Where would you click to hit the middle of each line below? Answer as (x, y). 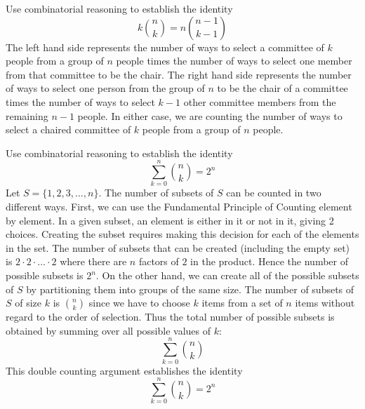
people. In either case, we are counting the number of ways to (210, 115)
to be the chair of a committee (283, 88)
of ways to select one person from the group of (105, 88)
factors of (159, 261)
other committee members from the (260, 101)
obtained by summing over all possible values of (108, 330)
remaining (27, 115)
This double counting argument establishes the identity (124, 370)
